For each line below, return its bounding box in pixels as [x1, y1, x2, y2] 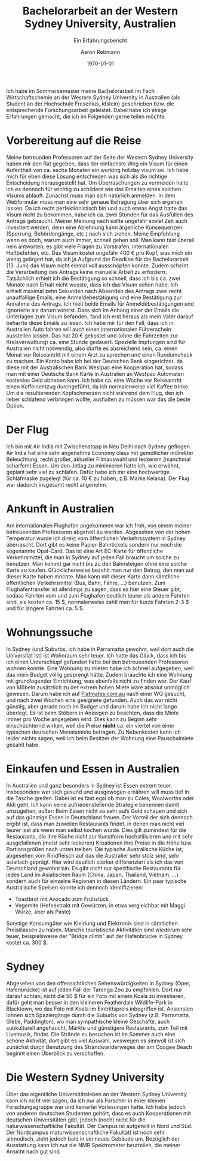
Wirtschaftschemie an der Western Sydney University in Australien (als [6, 94, 180, 101]
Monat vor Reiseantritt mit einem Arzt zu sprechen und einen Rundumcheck [6, 351, 193, 358]
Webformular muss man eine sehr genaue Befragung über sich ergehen [6, 198, 183, 205]
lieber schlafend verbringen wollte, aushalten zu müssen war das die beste [6, 396, 191, 403]
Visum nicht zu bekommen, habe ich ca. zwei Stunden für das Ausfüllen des [6, 211, 194, 218]
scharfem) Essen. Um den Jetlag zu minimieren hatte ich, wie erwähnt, [6, 462, 180, 469]
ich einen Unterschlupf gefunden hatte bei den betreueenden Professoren [6, 658, 189, 665]
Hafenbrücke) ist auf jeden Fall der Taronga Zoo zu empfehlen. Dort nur [6, 986, 183, 993]
